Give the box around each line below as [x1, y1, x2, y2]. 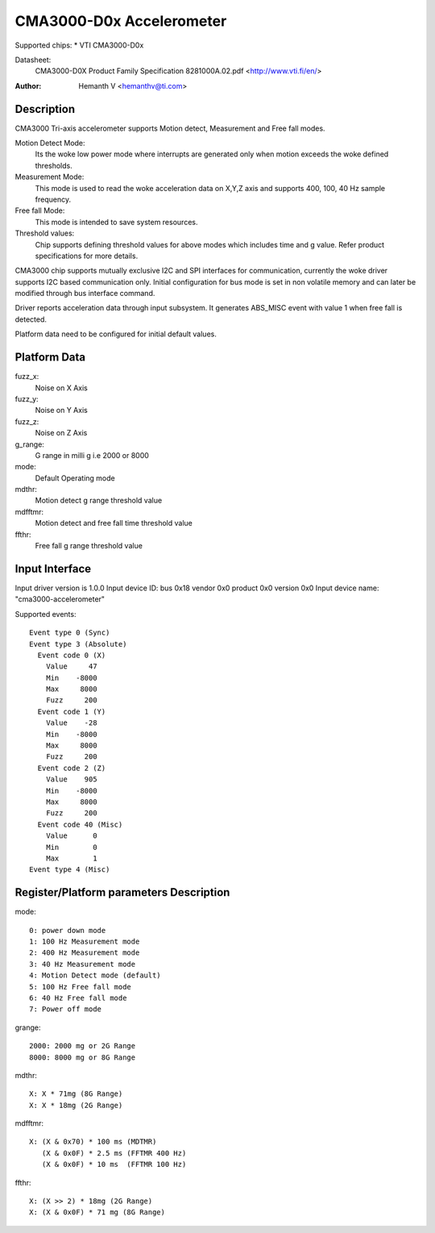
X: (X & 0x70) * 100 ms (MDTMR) [29, 1137, 157, 1147]
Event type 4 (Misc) [29, 865, 110, 874]
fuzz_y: [14, 394, 39, 403]
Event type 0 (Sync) [29, 628, 110, 637]
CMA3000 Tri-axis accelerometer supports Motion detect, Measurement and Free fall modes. [14, 123, 325, 133]
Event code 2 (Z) [37, 763, 106, 773]
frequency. [35, 194, 72, 204]
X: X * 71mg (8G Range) [29, 1089, 123, 1098]
